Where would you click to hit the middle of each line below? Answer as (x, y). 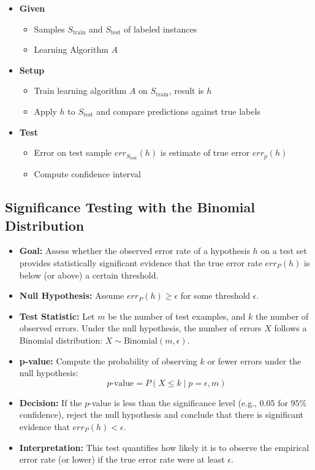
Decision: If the (51, 402)
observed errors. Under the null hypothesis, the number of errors (140, 328)
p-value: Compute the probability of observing (108, 360)
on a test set (284, 251)
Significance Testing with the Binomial (130, 207)
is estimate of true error (205, 152)
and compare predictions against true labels (178, 111)
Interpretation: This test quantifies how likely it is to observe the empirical (164, 447)
